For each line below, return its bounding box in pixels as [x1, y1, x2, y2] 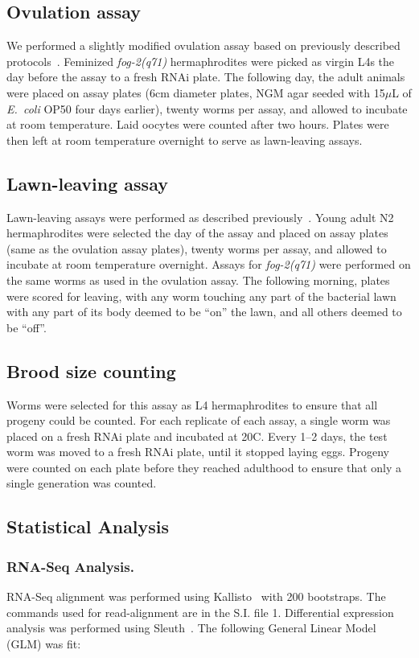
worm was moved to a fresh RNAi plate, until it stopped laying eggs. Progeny [6, 443, 390, 460]
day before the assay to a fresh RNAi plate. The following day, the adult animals [6, 68, 405, 85]
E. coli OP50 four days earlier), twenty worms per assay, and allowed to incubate [6, 100, 408, 117]
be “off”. [6, 319, 47, 335]
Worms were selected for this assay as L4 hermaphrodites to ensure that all [6, 396, 378, 413]
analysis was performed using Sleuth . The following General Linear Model [6, 619, 376, 636]
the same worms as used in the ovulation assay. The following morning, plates [6, 271, 390, 288]
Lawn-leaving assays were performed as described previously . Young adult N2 [6, 208, 394, 225]
